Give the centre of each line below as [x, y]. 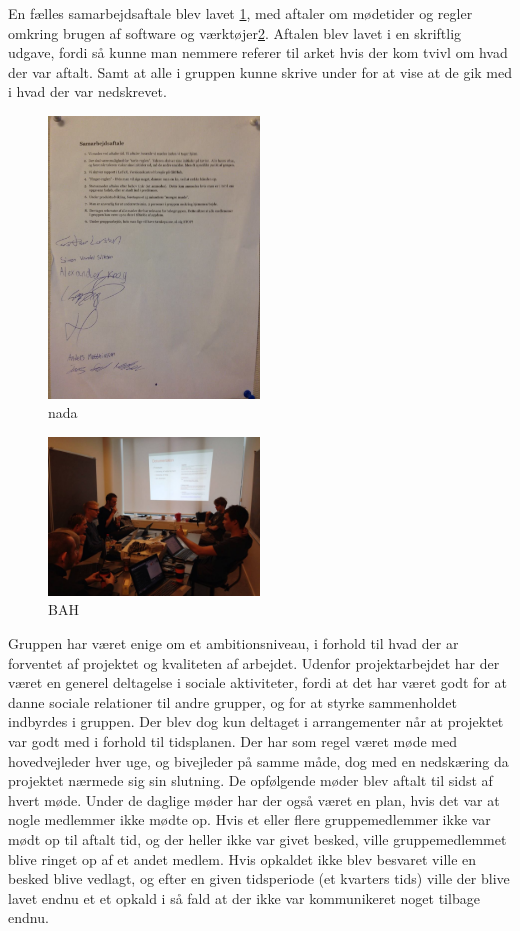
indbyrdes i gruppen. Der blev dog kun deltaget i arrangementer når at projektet [256, 721]
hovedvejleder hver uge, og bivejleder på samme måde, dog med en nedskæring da [258, 760]
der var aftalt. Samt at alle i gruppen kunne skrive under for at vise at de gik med [260, 71]
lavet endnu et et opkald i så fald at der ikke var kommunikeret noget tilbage [244, 897]
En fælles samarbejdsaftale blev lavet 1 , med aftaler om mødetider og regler [240, 13]
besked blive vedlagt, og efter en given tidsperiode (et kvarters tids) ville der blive [259, 878]
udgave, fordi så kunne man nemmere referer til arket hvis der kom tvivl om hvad [258, 52]
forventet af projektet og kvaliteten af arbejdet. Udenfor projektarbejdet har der [254, 662]
